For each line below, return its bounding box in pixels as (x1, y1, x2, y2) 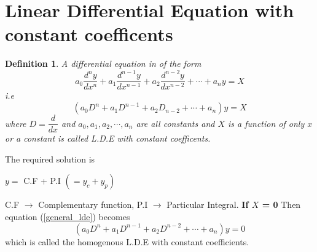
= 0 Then (262, 198, 301, 211)
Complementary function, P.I (38, 198, 148, 211)
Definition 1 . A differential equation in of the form (5, 57, 202, 70)
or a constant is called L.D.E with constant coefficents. (5, 132, 211, 145)
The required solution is (5, 152, 95, 165)
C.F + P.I (23, 174, 61, 187)
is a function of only (228, 116, 305, 129)
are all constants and (136, 116, 215, 129)
